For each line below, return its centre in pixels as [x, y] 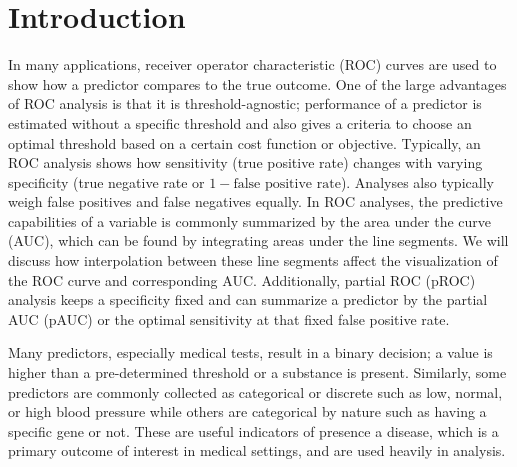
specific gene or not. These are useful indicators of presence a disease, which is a [253, 430]
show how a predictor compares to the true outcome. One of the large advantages [257, 83]
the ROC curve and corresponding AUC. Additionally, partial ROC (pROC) [242, 279]
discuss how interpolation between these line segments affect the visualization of [253, 260]
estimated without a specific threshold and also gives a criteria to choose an [240, 122]
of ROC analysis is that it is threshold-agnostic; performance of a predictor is [245, 103]
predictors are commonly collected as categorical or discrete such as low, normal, [255, 391]
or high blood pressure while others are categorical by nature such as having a [247, 411]
